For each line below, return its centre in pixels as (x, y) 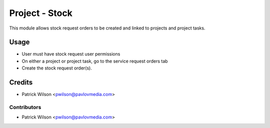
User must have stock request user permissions (71, 54)
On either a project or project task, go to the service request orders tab (95, 61)
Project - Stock (41, 13)
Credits (21, 82)
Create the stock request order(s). (57, 68)
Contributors (25, 107)
